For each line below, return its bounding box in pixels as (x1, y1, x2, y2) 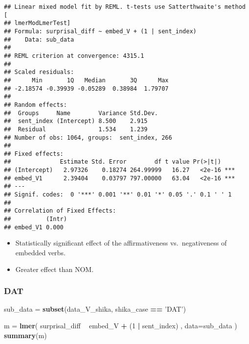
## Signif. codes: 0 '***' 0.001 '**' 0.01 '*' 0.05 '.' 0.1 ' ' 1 (4, 191, 232, 198)
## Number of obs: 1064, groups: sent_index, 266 (4, 134, 172, 141)
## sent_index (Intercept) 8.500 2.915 (4, 118, 148, 125)
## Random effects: (4, 101, 67, 108)
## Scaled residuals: (4, 69, 74, 76)
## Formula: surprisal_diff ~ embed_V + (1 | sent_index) (4, 27, 197, 35)
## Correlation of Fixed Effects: (4, 207, 116, 215)
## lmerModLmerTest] (4, 20, 71, 27)
